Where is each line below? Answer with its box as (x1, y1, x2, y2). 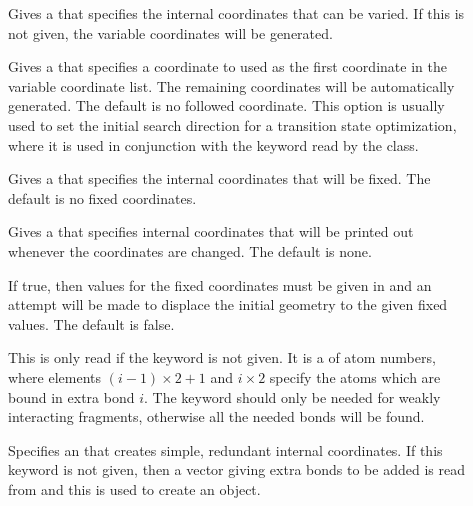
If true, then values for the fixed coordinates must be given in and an (8, 274, 432, 295)
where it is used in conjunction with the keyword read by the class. (8, 134, 419, 155)
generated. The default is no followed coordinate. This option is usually (8, 95, 445, 116)
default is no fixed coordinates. (8, 187, 197, 208)
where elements (8, 366, 102, 387)
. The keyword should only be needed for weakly (143, 386, 441, 407)
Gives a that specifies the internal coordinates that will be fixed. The (8, 168, 431, 189)
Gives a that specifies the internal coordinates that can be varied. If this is (8, 3, 465, 23)
